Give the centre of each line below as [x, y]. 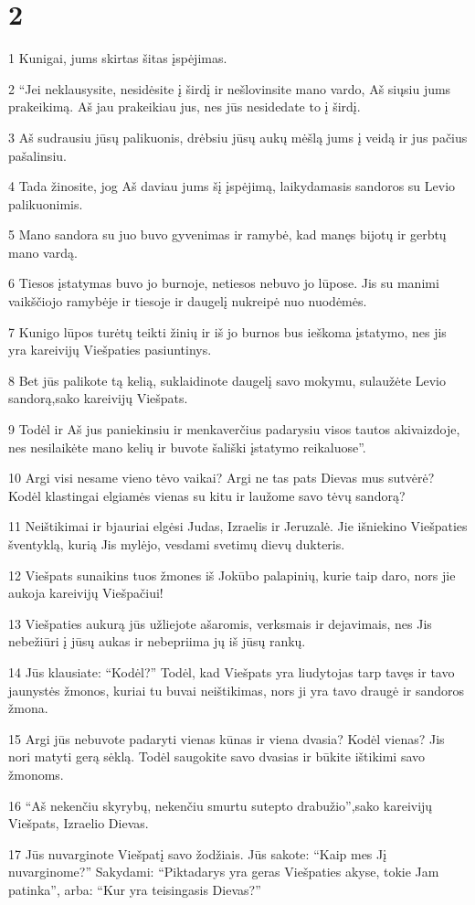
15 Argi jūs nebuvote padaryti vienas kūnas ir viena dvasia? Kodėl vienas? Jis [227, 738]
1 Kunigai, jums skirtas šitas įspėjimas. [118, 58]
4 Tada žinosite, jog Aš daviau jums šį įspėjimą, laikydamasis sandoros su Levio [232, 186]
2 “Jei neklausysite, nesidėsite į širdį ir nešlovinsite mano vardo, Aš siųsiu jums [230, 88]
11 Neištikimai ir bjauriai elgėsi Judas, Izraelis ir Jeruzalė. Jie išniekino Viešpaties [238, 526]
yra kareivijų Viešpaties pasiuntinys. [110, 350]
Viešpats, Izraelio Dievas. [79, 823]
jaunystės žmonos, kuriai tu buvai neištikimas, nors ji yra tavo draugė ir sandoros [237, 690]
